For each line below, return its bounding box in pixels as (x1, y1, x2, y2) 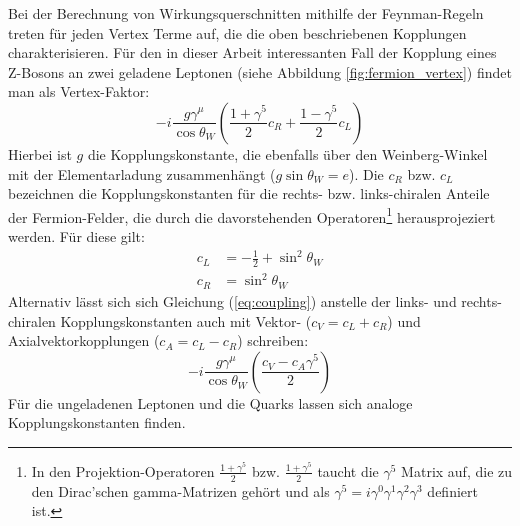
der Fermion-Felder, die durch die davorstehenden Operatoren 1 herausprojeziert (8, 203, 496, 227)
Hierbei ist (8, 143, 72, 164)
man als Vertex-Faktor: (8, 81, 150, 102)
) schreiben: (237, 330, 309, 351)
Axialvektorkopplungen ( (8, 330, 160, 351)
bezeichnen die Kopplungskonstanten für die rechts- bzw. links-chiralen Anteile (8, 183, 490, 204)
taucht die (317, 460, 379, 481)
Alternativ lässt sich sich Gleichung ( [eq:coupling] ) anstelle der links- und (8, 290, 457, 311)
